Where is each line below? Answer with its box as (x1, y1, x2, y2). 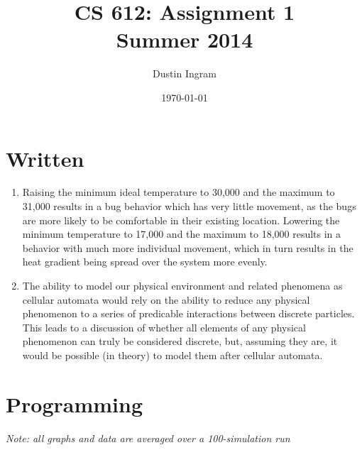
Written (6, 143, 84, 172)
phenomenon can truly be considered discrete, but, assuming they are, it (22, 334, 338, 349)
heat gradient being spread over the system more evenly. (22, 254, 268, 269)
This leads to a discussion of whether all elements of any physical (22, 319, 306, 334)
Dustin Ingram (153, 66, 216, 81)
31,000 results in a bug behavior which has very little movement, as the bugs (22, 199, 356, 214)
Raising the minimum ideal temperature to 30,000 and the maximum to (22, 185, 335, 199)
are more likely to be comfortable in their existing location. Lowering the (22, 212, 340, 227)
